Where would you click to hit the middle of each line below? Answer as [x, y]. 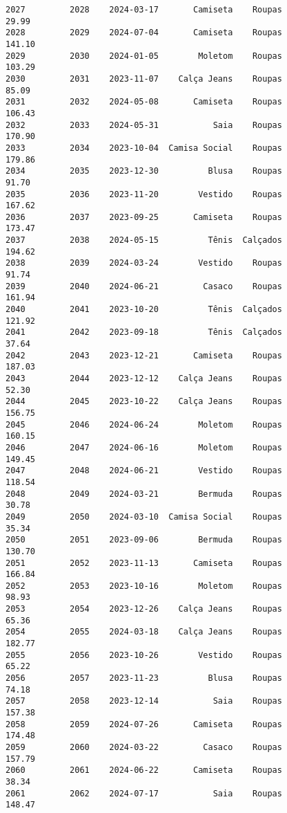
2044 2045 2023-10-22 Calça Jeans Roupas [144, 402]
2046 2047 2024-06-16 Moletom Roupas [144, 447]
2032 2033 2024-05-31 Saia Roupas [144, 125]
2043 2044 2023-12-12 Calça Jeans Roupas [144, 378]
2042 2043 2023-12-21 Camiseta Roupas [144, 355]
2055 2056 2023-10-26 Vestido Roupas [144, 655]
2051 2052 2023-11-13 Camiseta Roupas [144, 563]
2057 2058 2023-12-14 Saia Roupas [144, 701]
